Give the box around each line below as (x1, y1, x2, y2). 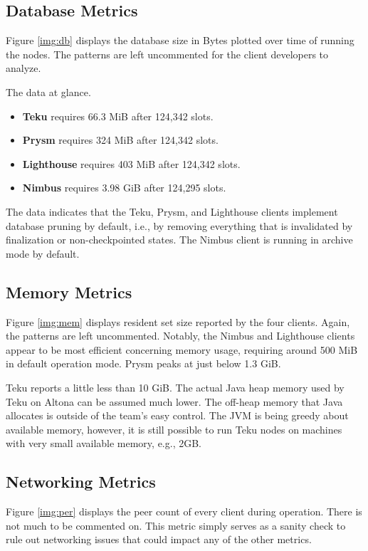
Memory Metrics (6, 280, 132, 303)
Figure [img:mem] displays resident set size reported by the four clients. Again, (6, 314, 350, 329)
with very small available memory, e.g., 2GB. (6, 436, 201, 451)
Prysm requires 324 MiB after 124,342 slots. (22, 132, 219, 147)
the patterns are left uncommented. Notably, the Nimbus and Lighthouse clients (6, 328, 355, 343)
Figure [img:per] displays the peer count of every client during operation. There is (6, 504, 362, 519)
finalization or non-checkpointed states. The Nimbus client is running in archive (6, 232, 353, 247)
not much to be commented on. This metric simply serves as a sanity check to (6, 518, 346, 532)
